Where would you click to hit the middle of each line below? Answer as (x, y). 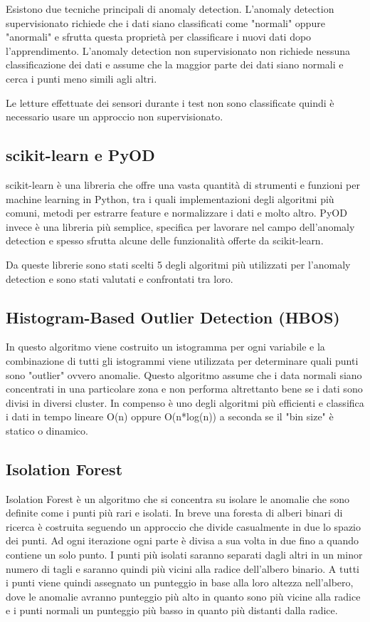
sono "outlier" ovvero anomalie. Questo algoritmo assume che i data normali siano (184, 374)
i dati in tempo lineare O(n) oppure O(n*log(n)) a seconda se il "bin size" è (170, 416)
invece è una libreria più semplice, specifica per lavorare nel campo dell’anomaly (180, 226)
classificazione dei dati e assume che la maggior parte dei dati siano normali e (175, 64)
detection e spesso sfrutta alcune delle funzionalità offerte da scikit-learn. (165, 240)
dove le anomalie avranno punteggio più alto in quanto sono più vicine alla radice (183, 596)
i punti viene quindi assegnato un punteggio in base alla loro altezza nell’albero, (180, 582)
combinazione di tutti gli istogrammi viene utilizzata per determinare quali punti (182, 360)
